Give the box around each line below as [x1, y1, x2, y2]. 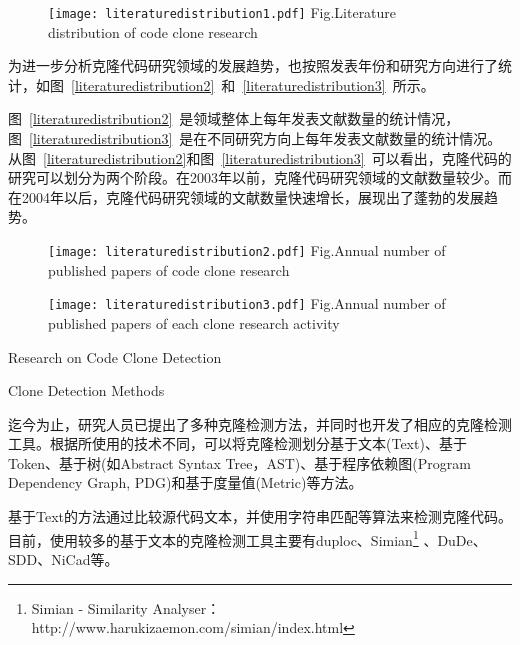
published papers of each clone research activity [48, 312, 340, 333]
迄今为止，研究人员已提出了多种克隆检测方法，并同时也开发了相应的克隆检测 [8, 413, 512, 434]
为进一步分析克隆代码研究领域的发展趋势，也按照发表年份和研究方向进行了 [8, 55, 498, 76]
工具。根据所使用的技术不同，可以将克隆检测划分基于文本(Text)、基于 [8, 433, 467, 454]
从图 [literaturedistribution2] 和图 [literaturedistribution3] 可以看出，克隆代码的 [8, 147, 512, 168]
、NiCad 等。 [37, 548, 119, 569]
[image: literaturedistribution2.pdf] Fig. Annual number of [48, 240, 446, 260]
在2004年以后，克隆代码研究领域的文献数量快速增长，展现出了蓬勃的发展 [8, 186, 484, 207]
